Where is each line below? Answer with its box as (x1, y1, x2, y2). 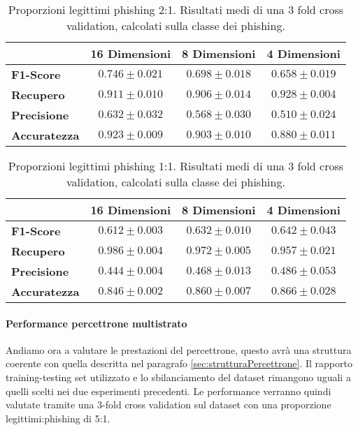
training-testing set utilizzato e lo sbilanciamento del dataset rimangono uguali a (6, 369, 351, 384)
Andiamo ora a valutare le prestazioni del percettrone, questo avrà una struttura (6, 342, 352, 357)
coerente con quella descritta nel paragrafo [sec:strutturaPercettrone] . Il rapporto (6, 356, 352, 371)
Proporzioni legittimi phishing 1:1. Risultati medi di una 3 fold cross (8, 158, 344, 174)
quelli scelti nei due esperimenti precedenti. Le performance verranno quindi (6, 383, 331, 398)
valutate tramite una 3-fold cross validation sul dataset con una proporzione (6, 397, 331, 412)
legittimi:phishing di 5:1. (6, 410, 110, 425)
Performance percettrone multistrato (6, 316, 187, 330)
